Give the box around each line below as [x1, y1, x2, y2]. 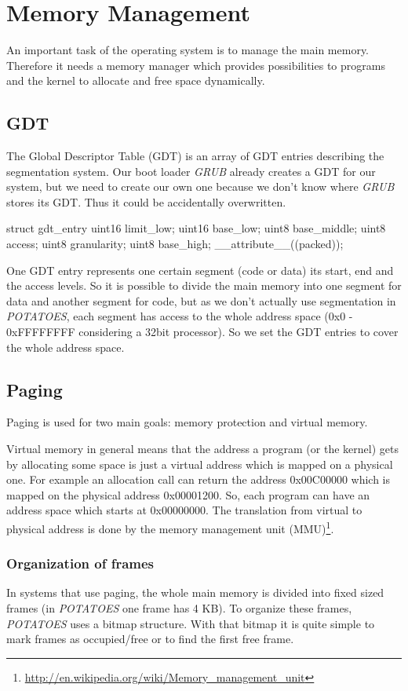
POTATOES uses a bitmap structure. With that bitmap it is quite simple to [6, 615, 375, 631]
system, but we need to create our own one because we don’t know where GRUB [6, 178, 395, 195]
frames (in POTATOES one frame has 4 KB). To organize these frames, [6, 600, 352, 616]
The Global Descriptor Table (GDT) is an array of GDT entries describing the [6, 148, 384, 164]
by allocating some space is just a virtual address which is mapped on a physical [6, 455, 393, 472]
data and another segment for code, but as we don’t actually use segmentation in [6, 292, 396, 309]
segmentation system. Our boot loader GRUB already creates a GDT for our [6, 163, 376, 179]
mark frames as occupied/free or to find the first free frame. [6, 631, 294, 647]
